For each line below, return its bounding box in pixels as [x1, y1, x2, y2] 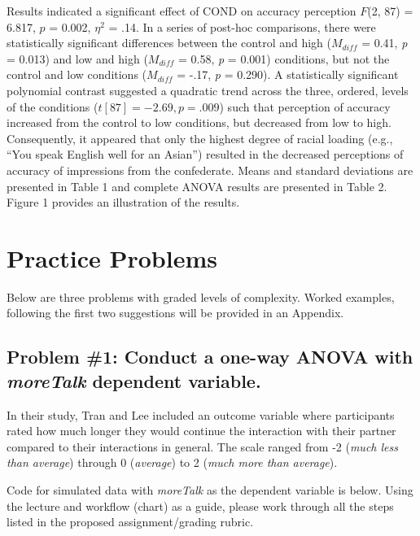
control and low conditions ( [7, 66, 147, 83]
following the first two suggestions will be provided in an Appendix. [7, 304, 344, 321]
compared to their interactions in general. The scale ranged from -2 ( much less [7, 438, 398, 455]
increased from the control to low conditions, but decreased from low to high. [7, 114, 392, 131]
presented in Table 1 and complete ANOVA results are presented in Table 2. [7, 177, 387, 194]
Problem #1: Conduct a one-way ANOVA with [7, 344, 413, 369]
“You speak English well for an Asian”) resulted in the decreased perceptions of [7, 146, 404, 163]
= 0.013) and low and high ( [7, 50, 148, 67]
